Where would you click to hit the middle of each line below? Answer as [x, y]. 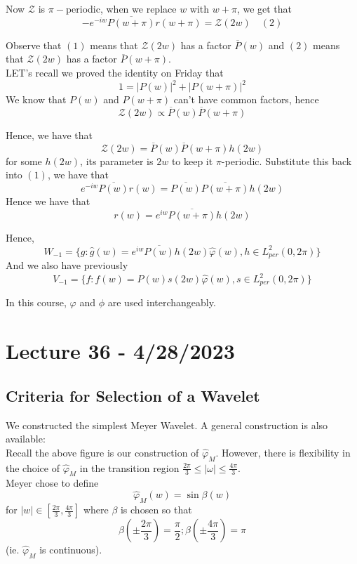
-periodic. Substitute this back [287, 160]
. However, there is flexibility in [283, 452]
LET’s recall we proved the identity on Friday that [115, 72]
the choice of [33, 467]
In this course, [36, 302]
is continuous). [71, 550]
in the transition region [129, 467]
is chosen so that [156, 510]
